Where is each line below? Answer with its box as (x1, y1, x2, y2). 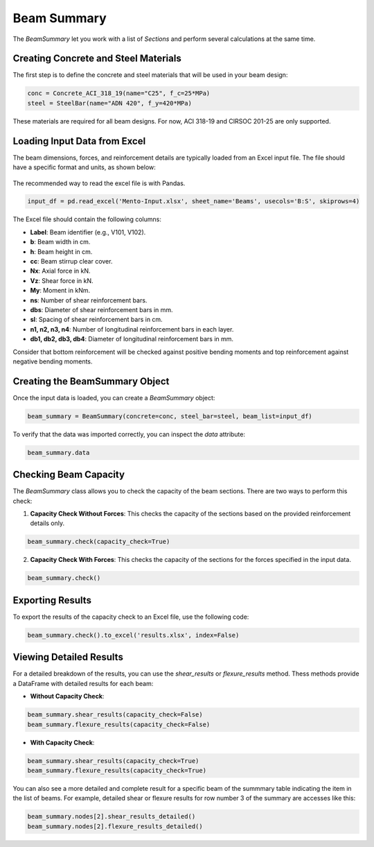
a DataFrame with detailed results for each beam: (12, 679, 154, 687)
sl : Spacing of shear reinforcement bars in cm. (30, 316, 163, 324)
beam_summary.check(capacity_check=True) (27, 538, 170, 546)
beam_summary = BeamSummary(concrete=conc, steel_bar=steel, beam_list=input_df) (27, 412, 313, 420)
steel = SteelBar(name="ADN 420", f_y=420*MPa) (27, 99, 192, 107)
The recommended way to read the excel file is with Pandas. (12, 179, 186, 187)
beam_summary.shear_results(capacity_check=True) (27, 757, 199, 764)
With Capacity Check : (30, 738, 95, 746)
